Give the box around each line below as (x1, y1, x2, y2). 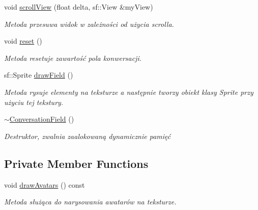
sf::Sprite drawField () (4, 69, 73, 80)
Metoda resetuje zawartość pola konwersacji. (4, 52, 142, 63)
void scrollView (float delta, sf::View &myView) (4, 2, 153, 12)
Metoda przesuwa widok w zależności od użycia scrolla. (4, 18, 174, 29)
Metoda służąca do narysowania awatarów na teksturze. (4, 196, 177, 207)
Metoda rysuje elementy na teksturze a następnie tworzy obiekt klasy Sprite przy (4, 86, 253, 97)
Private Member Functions (4, 155, 149, 171)
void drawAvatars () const (4, 179, 85, 190)
